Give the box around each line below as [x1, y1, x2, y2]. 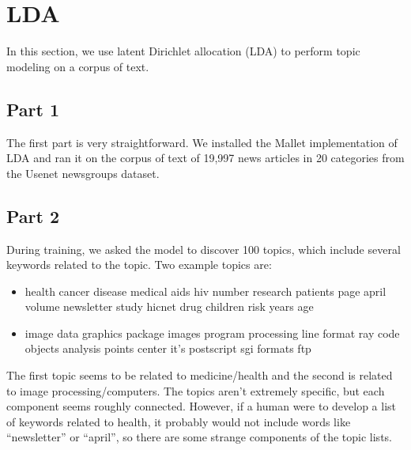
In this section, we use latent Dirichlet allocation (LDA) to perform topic [6, 43, 360, 59]
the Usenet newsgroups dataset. [6, 164, 160, 181]
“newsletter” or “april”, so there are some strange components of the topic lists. [6, 429, 392, 445]
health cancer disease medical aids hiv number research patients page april [25, 282, 386, 299]
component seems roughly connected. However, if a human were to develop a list [6, 398, 397, 414]
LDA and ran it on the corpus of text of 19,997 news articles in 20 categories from [6, 149, 405, 166]
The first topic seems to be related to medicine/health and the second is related [6, 367, 393, 384]
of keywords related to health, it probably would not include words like [6, 413, 351, 429]
